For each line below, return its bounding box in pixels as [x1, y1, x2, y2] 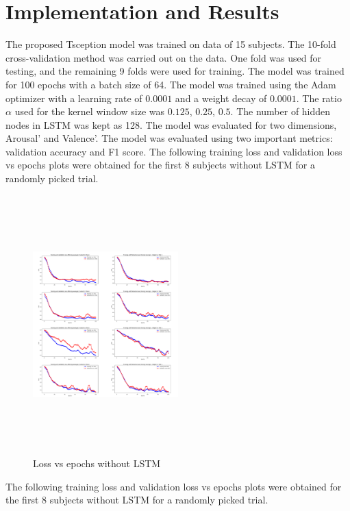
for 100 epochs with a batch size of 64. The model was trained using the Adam [5, 77, 336, 91]
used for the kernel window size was [14, 104, 165, 119]
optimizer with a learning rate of [5, 90, 142, 105]
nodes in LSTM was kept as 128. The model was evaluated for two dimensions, [5, 117, 337, 132]
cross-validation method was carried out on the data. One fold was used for [5, 50, 321, 64]
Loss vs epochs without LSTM [33, 456, 161, 471]
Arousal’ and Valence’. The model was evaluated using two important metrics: [5, 131, 333, 145]
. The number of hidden [230, 104, 331, 119]
